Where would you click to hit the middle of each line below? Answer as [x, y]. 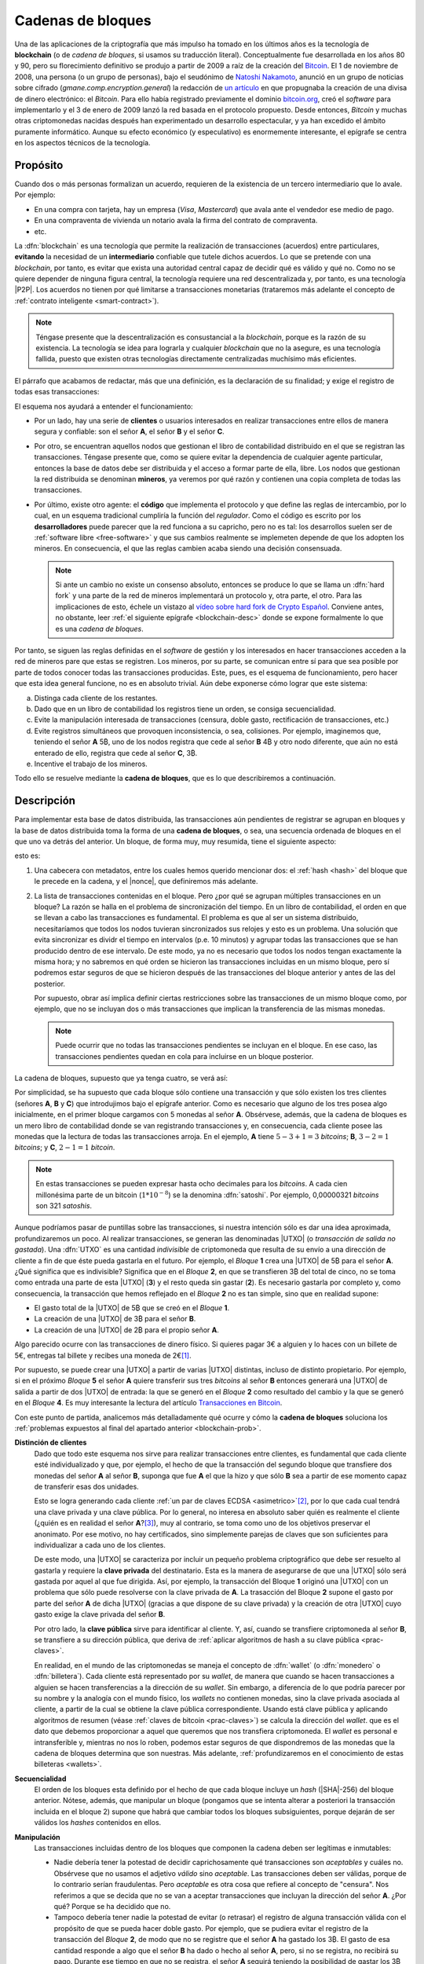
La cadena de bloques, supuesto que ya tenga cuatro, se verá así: [121, 1078]
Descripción [45, 801]
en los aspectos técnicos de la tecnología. [82, 143]
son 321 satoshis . [64, 1205]
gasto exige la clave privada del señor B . [100, 1614]
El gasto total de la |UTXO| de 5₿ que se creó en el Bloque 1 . [132, 1308]
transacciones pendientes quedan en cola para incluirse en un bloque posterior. [185, 1056]
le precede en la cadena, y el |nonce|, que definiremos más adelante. [146, 881]
